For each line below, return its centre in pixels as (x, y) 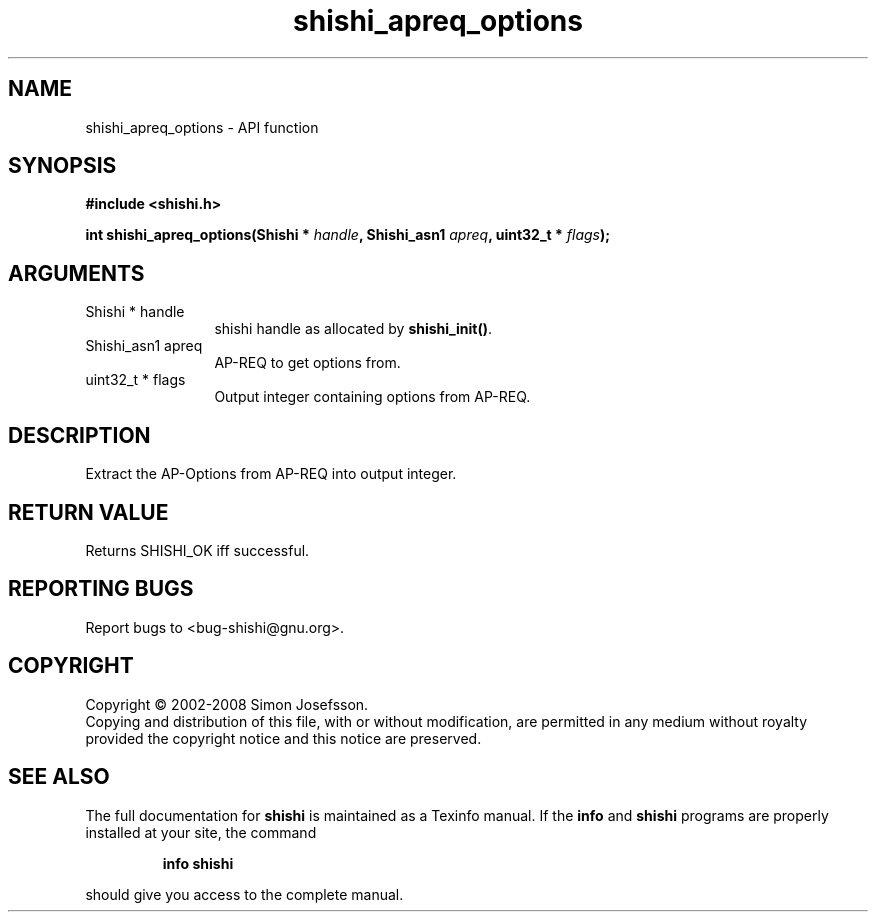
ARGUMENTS (76, 273)
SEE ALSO (59, 777)
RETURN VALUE (88, 512)
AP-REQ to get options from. (307, 363)
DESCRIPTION (79, 435)
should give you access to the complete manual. (244, 894)
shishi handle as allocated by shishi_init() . (353, 329)
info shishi (198, 863)
